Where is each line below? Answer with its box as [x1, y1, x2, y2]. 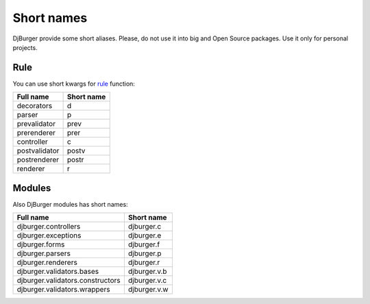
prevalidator [16, 119, 56, 129]
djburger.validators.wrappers [16, 285, 110, 294]
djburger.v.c [127, 276, 167, 286]
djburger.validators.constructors [16, 276, 121, 286]
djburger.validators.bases [16, 267, 99, 277]
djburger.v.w [127, 285, 169, 294]
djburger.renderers [16, 257, 78, 267]
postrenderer [16, 155, 60, 164]
